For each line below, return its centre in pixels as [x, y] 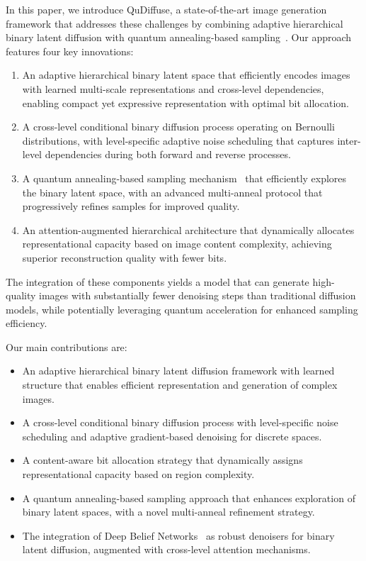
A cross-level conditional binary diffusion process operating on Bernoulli [178, 127]
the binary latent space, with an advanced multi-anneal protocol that [172, 192]
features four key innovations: [70, 51]
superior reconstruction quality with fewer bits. [125, 257]
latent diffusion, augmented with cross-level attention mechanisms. [166, 549]
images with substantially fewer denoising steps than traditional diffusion [198, 295]
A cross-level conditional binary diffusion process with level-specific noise [180, 422]
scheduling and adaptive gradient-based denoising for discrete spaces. [172, 436]
